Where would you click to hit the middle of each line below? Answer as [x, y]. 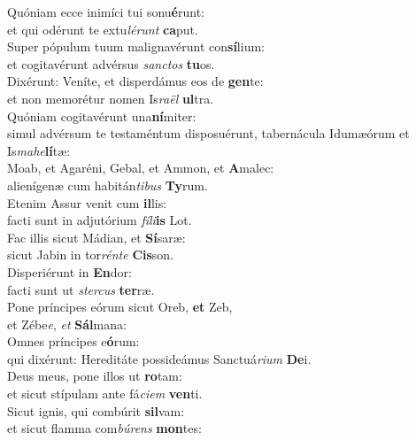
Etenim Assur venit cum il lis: [87, 202]
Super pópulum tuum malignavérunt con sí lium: [136, 46]
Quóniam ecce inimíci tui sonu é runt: [106, 12]
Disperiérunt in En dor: [69, 271]
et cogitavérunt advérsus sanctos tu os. [111, 63]
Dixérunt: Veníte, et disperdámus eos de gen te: [135, 81]
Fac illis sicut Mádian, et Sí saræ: [96, 237]
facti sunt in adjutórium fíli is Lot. [100, 220]
